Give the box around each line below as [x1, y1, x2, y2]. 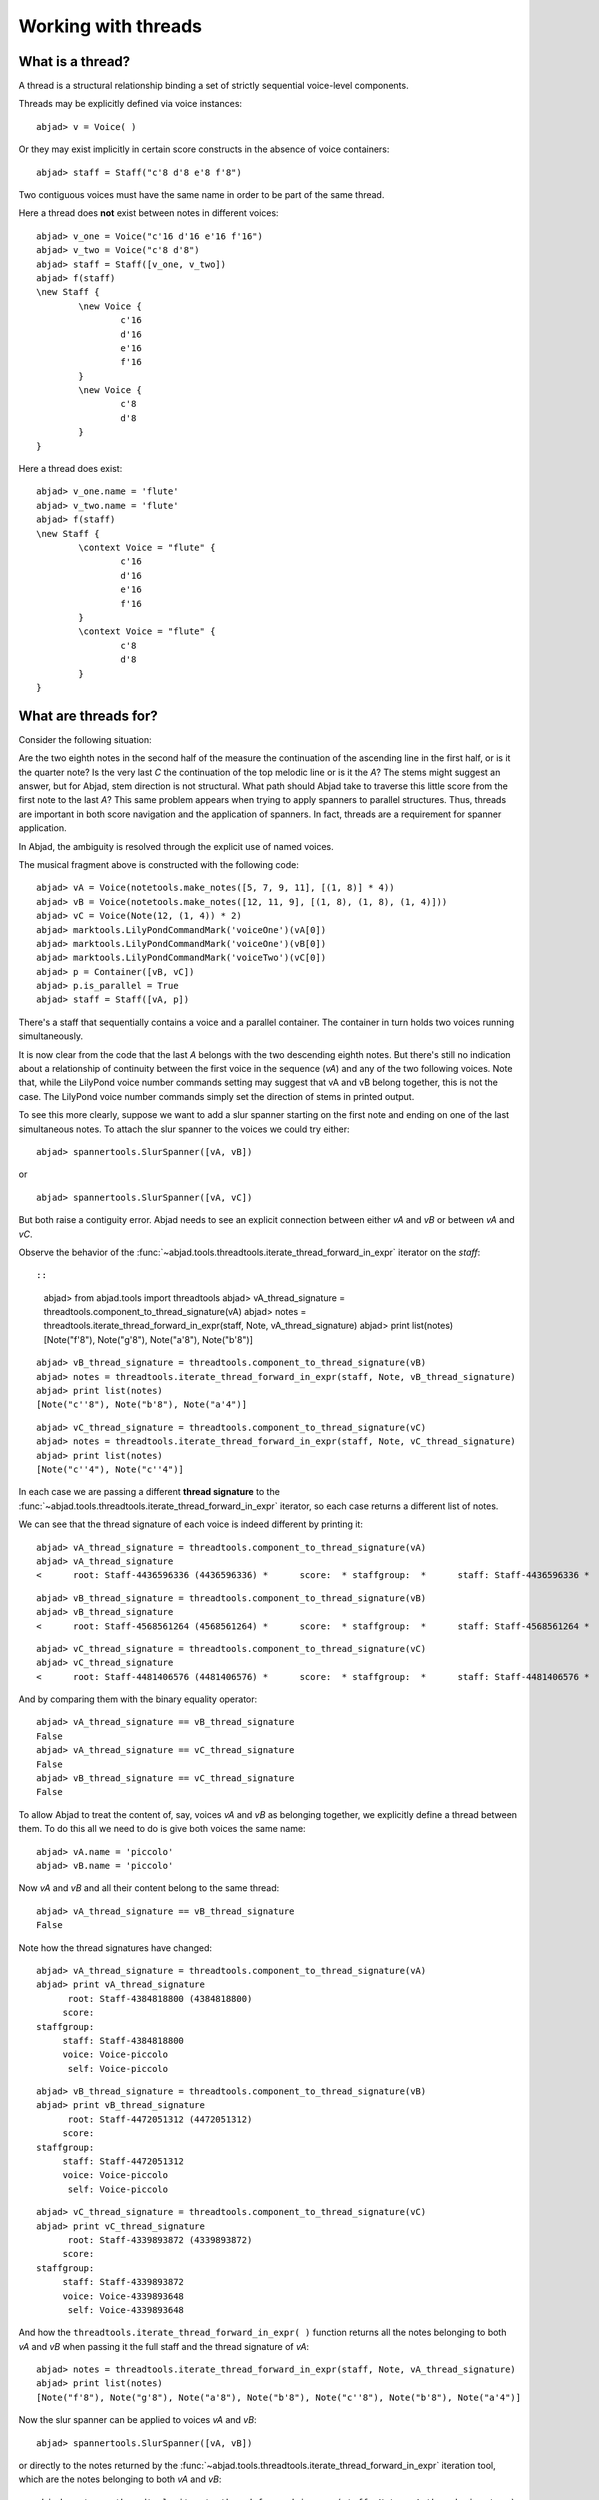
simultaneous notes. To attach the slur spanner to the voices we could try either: [18, 1123, 350, 1135]
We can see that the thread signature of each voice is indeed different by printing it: [18, 1518, 364, 1530]
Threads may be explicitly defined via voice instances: [18, 98, 243, 110]
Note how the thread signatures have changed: [18, 1941, 213, 1954]
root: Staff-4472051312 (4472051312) [67, 2113, 253, 2125]
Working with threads [18, 15, 203, 37]
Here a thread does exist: [18, 463, 123, 475]
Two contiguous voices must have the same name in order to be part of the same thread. [18, 189, 385, 201]
